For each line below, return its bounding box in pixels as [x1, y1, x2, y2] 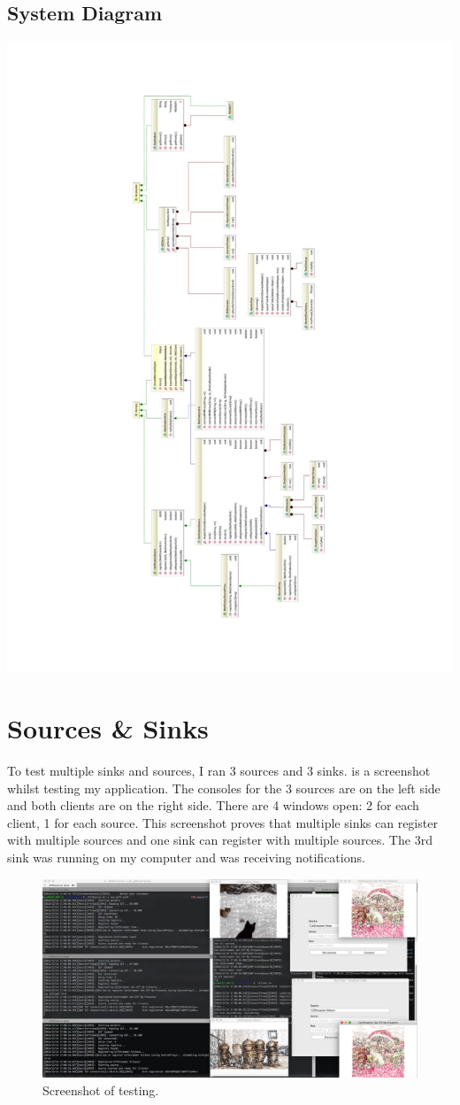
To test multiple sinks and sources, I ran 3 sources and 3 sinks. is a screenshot [7, 761, 431, 780]
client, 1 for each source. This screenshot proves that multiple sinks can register [7, 813, 438, 831]
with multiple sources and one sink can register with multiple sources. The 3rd [7, 831, 433, 849]
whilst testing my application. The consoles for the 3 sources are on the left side [7, 778, 441, 797]
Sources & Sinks [7, 710, 209, 746]
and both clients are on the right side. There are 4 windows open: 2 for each [7, 796, 419, 815]
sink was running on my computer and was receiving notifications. [7, 848, 365, 867]
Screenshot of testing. [42, 1080, 159, 1099]
